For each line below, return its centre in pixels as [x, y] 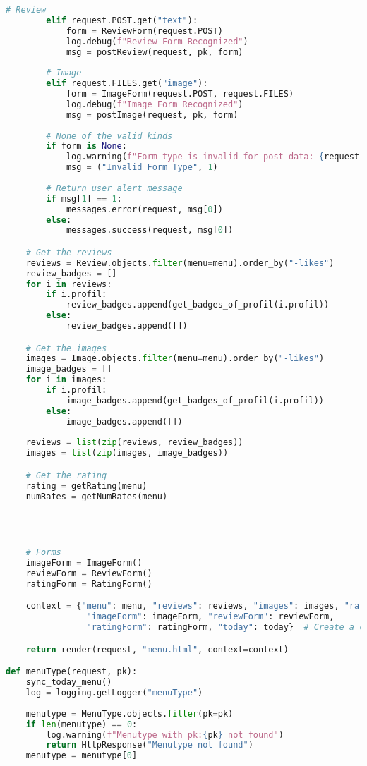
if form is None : [86, 146]
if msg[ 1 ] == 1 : [84, 199]
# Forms [43, 553]
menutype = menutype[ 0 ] [82, 756]
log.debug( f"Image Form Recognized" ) [155, 104]
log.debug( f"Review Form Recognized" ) [157, 41]
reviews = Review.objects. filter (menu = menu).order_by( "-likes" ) [180, 263]
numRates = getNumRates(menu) [97, 496]
